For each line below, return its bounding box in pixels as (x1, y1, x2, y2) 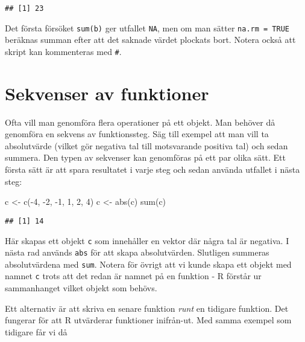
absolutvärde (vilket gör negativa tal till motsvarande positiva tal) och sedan (5, 139, 288, 152)
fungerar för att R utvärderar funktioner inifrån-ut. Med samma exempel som (5, 314, 292, 326)
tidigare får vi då (5, 325, 68, 338)
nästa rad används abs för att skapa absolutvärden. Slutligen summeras (5, 246, 269, 259)
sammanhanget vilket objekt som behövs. (5, 282, 157, 294)
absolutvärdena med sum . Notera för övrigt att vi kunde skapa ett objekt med (5, 257, 292, 270)
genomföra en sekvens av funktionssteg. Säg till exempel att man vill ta (5, 127, 269, 140)
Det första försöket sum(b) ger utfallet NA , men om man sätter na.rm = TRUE (5, 21, 289, 34)
